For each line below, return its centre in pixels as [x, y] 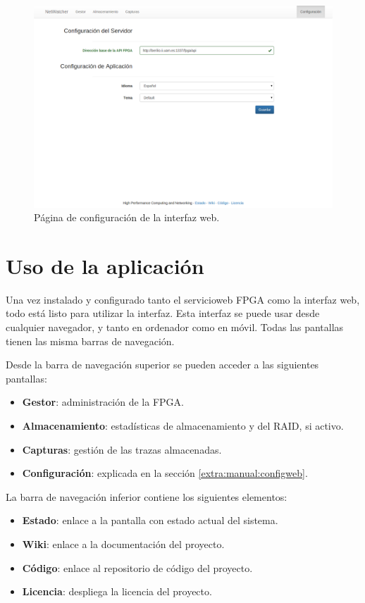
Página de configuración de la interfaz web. [127, 217]
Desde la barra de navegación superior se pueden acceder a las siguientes [162, 365]
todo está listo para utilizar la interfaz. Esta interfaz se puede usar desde [163, 313]
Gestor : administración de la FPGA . [103, 402]
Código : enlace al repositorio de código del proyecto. [137, 567]
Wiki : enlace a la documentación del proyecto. [123, 543]
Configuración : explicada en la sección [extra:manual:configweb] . [165, 473]
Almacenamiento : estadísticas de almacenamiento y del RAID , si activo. [183, 425]
